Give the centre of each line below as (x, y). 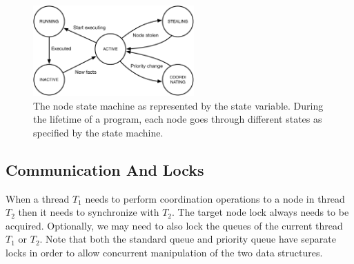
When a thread (38, 198)
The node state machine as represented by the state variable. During (178, 105)
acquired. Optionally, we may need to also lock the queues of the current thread (174, 225)
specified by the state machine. (98, 132)
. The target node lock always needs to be (260, 212)
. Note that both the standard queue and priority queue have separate (188, 239)
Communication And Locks (105, 169)
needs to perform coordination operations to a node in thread (215, 198)
